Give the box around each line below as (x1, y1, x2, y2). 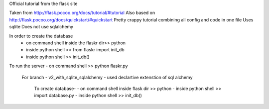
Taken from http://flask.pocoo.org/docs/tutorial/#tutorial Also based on (9, 10, 155, 16)
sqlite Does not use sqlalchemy (9, 24, 74, 30)
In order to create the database (9, 33, 73, 39)
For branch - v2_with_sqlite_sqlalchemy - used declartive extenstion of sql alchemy (21, 74, 193, 80)
